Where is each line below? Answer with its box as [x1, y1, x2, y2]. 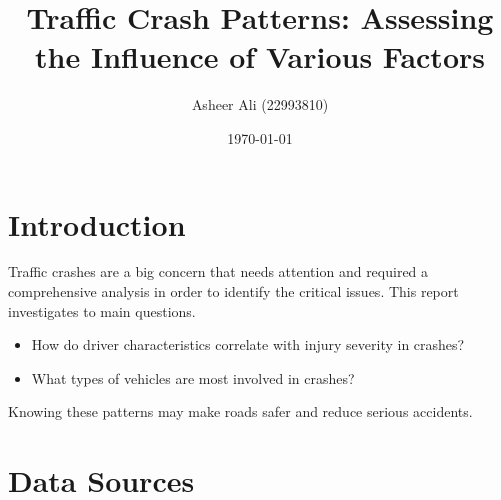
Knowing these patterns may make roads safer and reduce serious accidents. [8, 401, 473, 422]
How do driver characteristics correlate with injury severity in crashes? [31, 334, 465, 355]
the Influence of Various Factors [35, 36, 485, 77]
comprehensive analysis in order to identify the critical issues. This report [8, 281, 459, 302]
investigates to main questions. [8, 300, 196, 321]
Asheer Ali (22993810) [191, 94, 329, 115]
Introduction [8, 203, 186, 244]
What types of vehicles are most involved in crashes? [31, 367, 355, 388]
